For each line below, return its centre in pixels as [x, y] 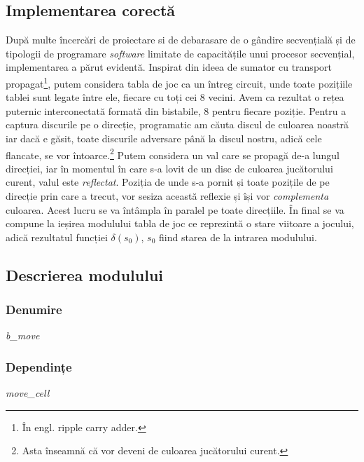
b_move [23, 335]
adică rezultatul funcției [57, 237]
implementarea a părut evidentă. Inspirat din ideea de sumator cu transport [169, 67]
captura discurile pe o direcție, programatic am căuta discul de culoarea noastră [177, 124]
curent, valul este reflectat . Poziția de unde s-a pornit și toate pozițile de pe [168, 182]
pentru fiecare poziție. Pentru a [279, 110]
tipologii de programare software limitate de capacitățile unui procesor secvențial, [180, 53]
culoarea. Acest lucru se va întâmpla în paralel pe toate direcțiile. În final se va [175, 209]
